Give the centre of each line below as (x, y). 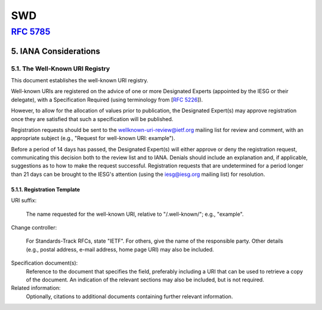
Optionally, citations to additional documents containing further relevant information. (129, 296)
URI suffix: (24, 200)
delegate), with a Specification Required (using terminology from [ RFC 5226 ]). (107, 100)
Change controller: (34, 228)
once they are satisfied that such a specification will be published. (92, 119)
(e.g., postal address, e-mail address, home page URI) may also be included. (120, 249)
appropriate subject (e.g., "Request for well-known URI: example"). (93, 138)
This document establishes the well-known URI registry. (80, 80)
